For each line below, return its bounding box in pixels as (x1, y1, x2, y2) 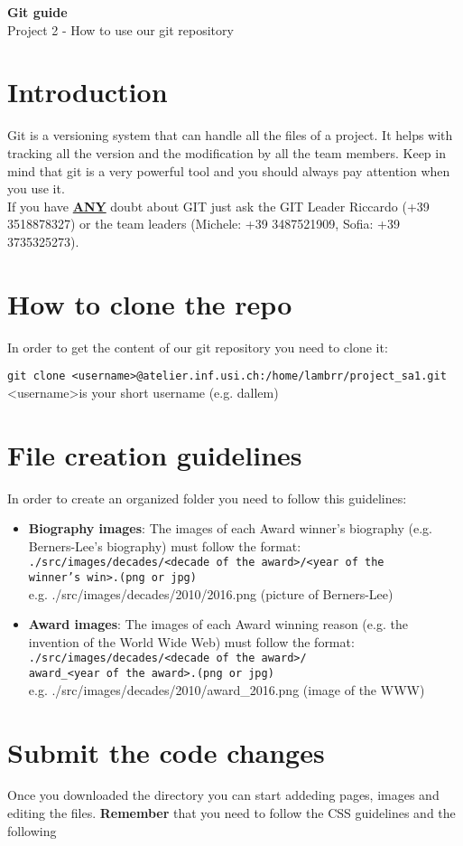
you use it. (7, 179, 65, 198)
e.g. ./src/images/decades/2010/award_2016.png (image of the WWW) (28, 680, 425, 699)
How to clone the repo (7, 285, 292, 322)
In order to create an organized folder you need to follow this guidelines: (7, 488, 407, 507)
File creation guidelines (7, 436, 302, 473)
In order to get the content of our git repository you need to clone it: (7, 337, 388, 356)
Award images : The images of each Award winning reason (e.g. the (28, 615, 408, 634)
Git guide (7, 3, 68, 21)
